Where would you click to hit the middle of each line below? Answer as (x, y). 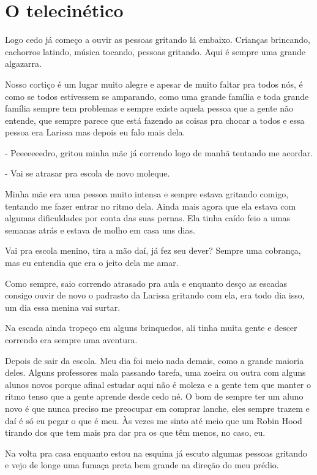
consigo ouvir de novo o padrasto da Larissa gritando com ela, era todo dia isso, (155, 295)
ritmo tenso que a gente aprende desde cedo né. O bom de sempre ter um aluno (154, 396)
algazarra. (23, 63)
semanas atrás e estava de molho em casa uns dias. (100, 230)
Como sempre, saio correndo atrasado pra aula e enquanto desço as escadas (146, 283)
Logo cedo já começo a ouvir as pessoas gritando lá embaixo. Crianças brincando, (158, 40)
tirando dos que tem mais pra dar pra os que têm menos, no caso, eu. (135, 432)
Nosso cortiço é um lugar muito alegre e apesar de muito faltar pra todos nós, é (154, 84)
